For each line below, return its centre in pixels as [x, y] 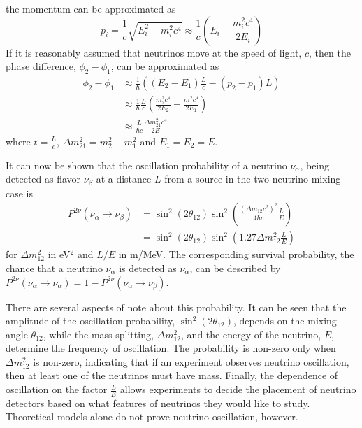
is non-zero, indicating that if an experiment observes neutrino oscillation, [191, 361]
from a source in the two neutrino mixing [253, 179]
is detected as [148, 267]
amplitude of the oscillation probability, [90, 321]
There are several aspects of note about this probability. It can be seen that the [176, 307]
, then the [330, 52]
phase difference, [41, 66]
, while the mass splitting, [98, 334]
